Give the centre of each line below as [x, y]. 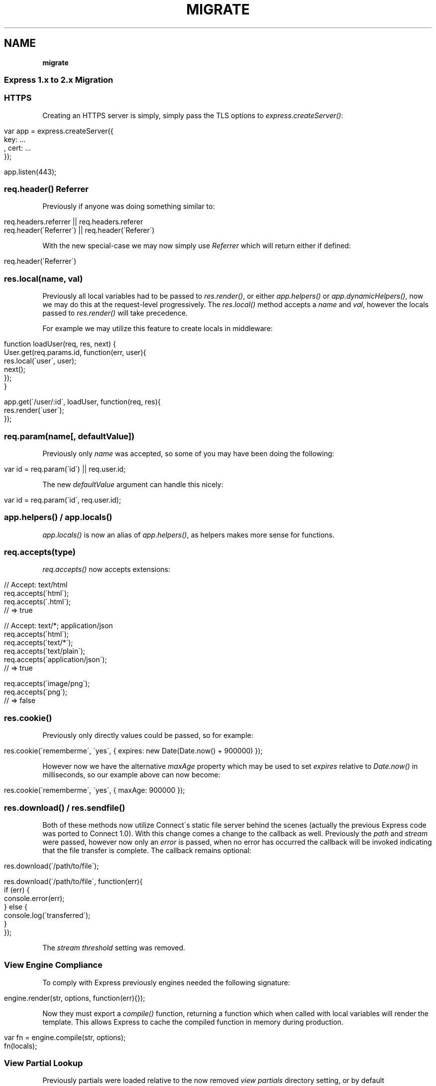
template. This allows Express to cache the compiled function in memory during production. [193, 1022]
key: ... [15, 139]
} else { [16, 906]
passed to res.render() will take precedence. [115, 313]
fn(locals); [21, 1046]
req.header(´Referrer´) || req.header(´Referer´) [79, 230]
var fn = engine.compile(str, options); [65, 1037]
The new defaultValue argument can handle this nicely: [133, 484]
